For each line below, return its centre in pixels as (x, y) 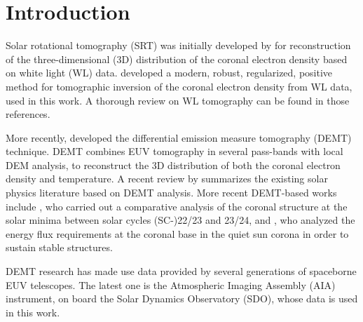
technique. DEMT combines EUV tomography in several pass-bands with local (174, 151)
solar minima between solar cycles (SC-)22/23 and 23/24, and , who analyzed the (180, 220)
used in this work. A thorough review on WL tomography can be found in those (178, 100)
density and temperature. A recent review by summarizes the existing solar (167, 179)
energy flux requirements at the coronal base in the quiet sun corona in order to (177, 233)
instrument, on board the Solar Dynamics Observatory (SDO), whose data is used (182, 298)
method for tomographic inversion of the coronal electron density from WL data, (179, 86)
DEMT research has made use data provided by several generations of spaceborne (181, 271)
